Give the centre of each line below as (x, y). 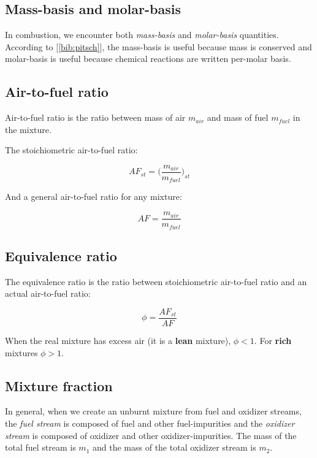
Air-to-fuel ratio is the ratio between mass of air (95, 117)
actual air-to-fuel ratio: (48, 293)
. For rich (273, 341)
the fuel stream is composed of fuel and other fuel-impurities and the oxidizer (150, 423)
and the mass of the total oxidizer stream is (174, 447)
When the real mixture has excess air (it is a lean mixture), (118, 341)
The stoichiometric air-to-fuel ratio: (71, 150)
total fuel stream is (40, 447)
